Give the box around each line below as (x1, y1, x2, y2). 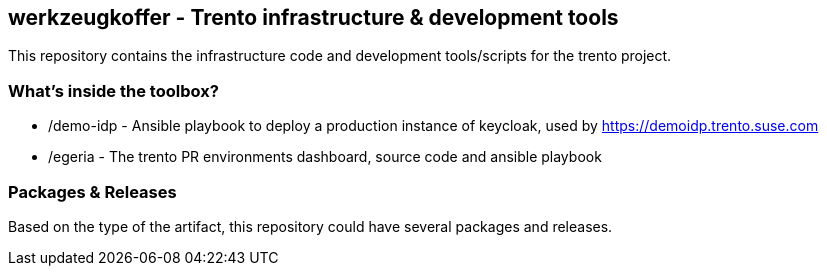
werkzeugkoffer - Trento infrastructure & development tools (8, 5, 619, 30)
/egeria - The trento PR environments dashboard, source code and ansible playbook (48, 148, 602, 166)
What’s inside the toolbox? (8, 80, 219, 101)
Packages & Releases (8, 181, 177, 202)
